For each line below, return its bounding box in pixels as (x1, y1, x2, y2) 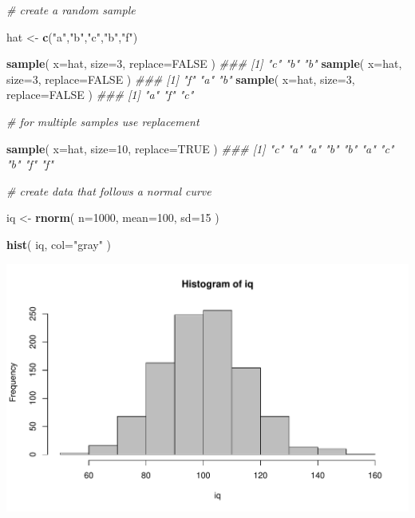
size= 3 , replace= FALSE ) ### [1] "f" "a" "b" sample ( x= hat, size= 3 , (6, 70, 355, 87)
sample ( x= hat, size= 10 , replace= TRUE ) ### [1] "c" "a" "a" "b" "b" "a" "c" (6, 140, 394, 156)
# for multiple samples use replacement (6, 113, 200, 129)
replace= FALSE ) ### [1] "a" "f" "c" (6, 86, 194, 103)
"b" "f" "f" (6, 156, 53, 172)
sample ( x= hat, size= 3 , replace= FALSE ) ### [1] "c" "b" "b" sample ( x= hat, (6, 55, 402, 72)
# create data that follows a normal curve (6, 182, 211, 199)
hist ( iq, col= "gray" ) (6, 235, 112, 252)
